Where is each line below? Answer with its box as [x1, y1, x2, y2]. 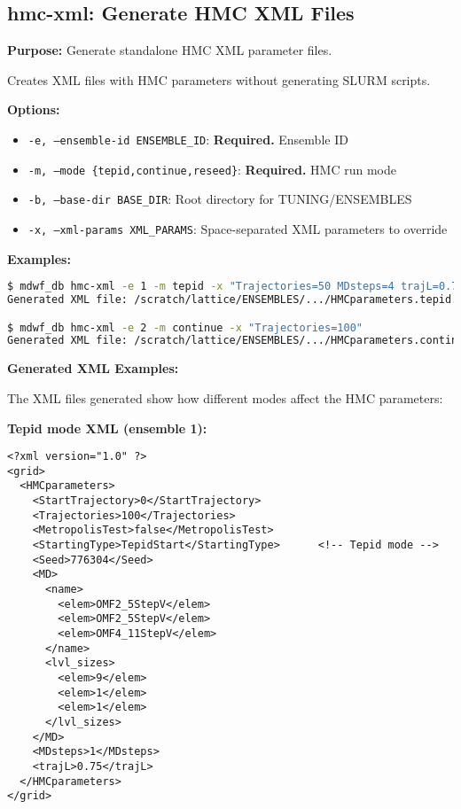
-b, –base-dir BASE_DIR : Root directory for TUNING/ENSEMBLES [27, 190, 412, 208]
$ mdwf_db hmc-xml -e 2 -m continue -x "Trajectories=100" [7, 321, 363, 334]
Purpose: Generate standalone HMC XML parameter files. [7, 41, 332, 59]
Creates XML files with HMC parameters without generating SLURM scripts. [7, 70, 431, 89]
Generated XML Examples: [7, 359, 179, 377]
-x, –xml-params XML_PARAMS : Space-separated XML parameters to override [27, 219, 448, 237]
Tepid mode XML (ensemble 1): [7, 418, 207, 437]
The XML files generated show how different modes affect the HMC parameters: [7, 388, 443, 407]
